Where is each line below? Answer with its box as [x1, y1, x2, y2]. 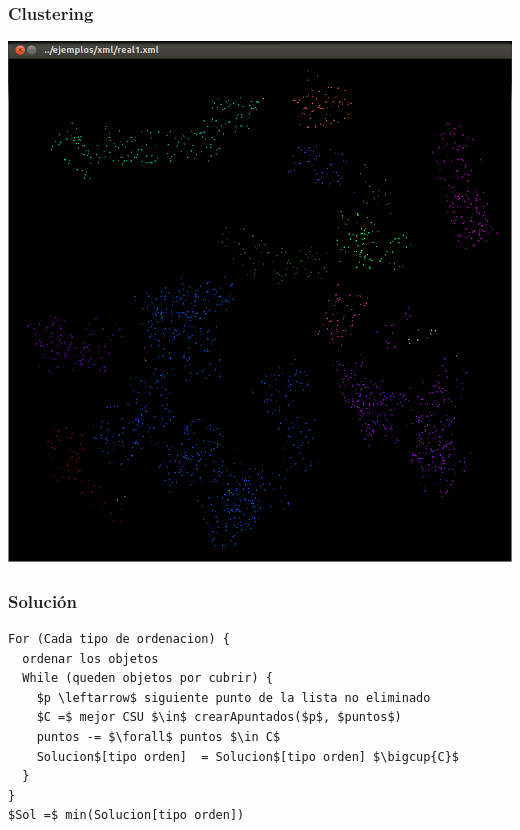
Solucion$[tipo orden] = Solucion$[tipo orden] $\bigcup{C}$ [36, 749, 460, 764]
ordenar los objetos [22, 651, 159, 666]
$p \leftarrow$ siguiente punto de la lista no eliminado [36, 690, 431, 705]
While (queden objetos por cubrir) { [22, 671, 273, 686]
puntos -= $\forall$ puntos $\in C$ [36, 729, 281, 744]
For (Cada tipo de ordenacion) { [8, 631, 230, 646]
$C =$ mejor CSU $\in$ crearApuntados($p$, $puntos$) [36, 710, 402, 725]
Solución [8, 588, 77, 613]
